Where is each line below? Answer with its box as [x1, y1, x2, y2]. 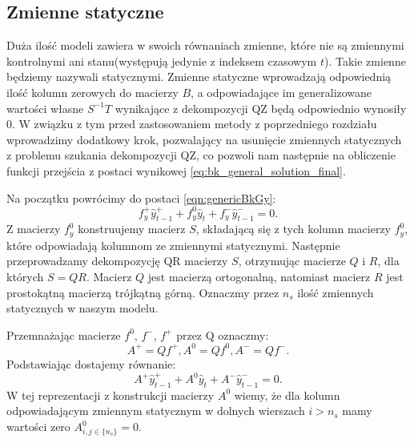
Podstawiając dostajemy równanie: [6, 355, 176, 372]
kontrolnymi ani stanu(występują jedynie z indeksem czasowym [6, 52, 317, 69]
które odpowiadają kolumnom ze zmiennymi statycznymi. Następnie [6, 236, 340, 253]
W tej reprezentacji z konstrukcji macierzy [6, 386, 215, 403]
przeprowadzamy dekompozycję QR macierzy [6, 252, 228, 269]
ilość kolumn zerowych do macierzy [6, 83, 179, 100]
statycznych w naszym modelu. [6, 300, 159, 316]
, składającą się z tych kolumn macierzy [195, 220, 392, 237]
